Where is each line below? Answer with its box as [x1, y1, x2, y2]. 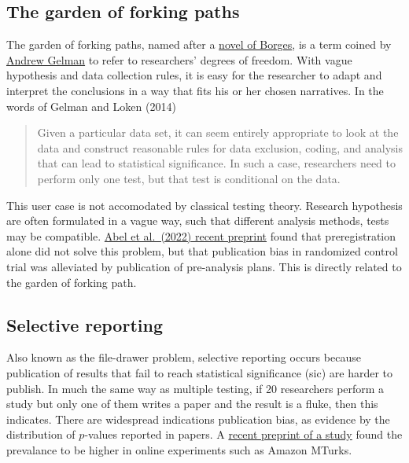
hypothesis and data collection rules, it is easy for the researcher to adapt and [6, 67, 382, 83]
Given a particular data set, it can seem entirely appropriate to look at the [37, 124, 399, 141]
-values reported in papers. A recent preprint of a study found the [84, 426, 403, 443]
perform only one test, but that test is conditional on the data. [37, 170, 341, 186]
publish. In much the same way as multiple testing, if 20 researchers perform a [6, 380, 385, 396]
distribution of [6, 426, 76, 443]
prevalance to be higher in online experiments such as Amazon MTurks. [6, 441, 352, 457]
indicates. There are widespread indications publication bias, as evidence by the [6, 410, 390, 427]
